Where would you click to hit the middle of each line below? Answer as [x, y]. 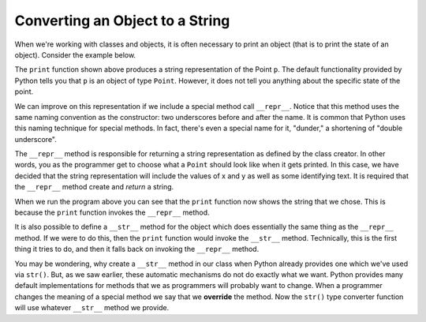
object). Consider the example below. [75, 54]
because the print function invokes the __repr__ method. [112, 212]
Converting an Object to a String [122, 21]
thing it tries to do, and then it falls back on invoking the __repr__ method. [137, 249]
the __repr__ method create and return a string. [94, 187]
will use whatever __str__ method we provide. [92, 308]
